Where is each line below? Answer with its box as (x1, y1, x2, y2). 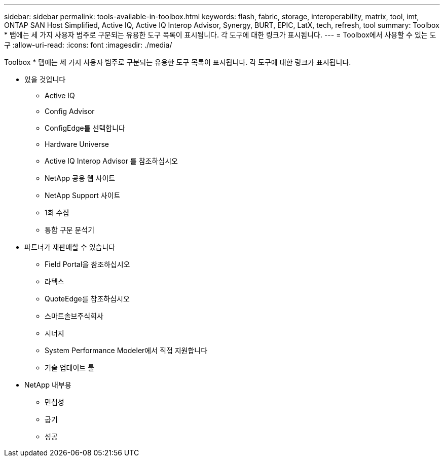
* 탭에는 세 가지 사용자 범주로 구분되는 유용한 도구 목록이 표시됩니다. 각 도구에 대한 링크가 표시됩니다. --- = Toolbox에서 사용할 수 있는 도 (4, 30, 436, 39)
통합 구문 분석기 (45, 225, 95, 234)
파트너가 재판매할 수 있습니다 (24, 243, 116, 251)
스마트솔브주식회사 (45, 312, 103, 320)
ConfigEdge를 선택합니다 (45, 124, 126, 132)
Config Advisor (45, 107, 95, 116)
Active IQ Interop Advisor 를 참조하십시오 (45, 157, 178, 165)
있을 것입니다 (24, 75, 66, 84)
